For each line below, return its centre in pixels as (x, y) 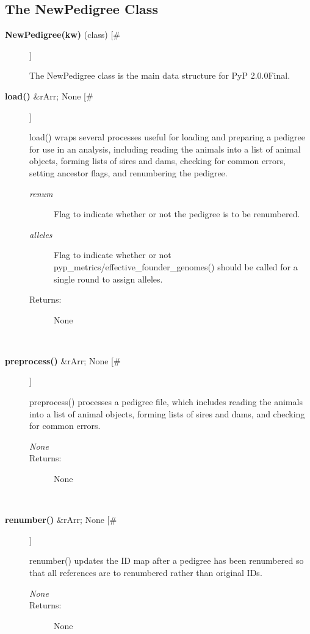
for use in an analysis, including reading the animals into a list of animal (165, 149)
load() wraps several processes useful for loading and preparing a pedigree (167, 137)
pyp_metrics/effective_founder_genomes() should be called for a (176, 266)
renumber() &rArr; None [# (61, 520)
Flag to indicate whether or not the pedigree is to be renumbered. (177, 214)
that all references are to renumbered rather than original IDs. (146, 573)
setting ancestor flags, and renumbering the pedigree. (128, 172)
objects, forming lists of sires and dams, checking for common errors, (157, 161)
